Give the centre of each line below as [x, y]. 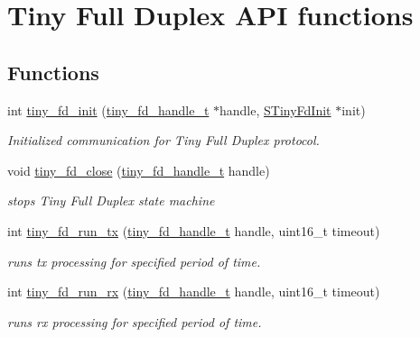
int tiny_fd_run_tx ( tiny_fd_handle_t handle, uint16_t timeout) [194, 230]
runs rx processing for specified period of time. [135, 321]
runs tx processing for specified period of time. [134, 261]
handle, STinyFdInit [275, 109]
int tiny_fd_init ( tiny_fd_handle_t [108, 109]
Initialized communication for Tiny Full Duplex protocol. [163, 140]
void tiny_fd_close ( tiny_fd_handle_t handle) [139, 170]
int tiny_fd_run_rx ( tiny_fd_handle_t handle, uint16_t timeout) [194, 291]
